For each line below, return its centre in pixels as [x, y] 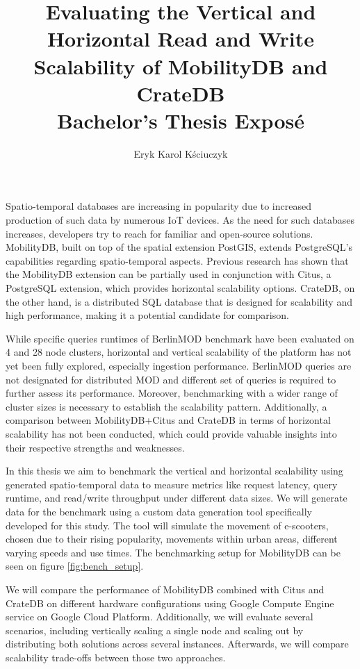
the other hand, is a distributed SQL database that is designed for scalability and [179, 301]
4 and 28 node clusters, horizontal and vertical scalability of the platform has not [179, 352]
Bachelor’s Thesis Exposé [181, 120]
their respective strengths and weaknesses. [95, 447]
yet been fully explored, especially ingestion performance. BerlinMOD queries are [179, 365]
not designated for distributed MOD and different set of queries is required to [171, 379]
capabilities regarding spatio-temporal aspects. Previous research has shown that [177, 260]
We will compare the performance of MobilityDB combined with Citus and [165, 589]
